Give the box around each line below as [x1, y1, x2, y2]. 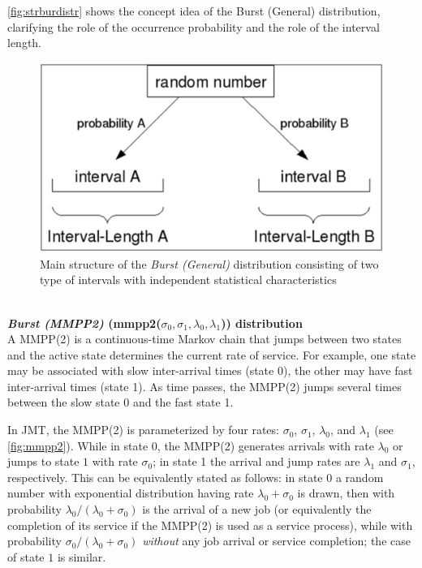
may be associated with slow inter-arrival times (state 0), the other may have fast [7, 362, 413, 379]
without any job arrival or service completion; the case [142, 532, 411, 549]
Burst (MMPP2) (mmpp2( [7, 314, 161, 331]
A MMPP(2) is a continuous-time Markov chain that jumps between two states [7, 330, 402, 347]
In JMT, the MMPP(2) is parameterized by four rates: [7, 421, 279, 438]
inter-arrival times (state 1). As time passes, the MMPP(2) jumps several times [7, 377, 402, 394]
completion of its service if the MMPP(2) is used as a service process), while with [7, 516, 413, 533]
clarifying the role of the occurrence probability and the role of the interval [7, 18, 380, 35]
